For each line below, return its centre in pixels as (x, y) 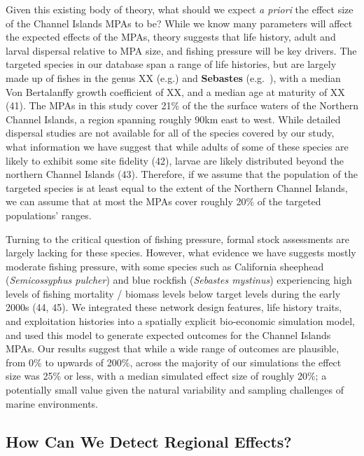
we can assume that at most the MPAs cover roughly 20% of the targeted (163, 201)
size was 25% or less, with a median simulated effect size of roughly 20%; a (166, 376)
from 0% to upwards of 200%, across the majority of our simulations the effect (174, 362)
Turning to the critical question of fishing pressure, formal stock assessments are (177, 239)
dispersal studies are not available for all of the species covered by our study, (170, 133)
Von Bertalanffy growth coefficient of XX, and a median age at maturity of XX (175, 91)
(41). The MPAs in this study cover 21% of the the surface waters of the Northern (182, 105)
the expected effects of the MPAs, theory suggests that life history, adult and (171, 37)
